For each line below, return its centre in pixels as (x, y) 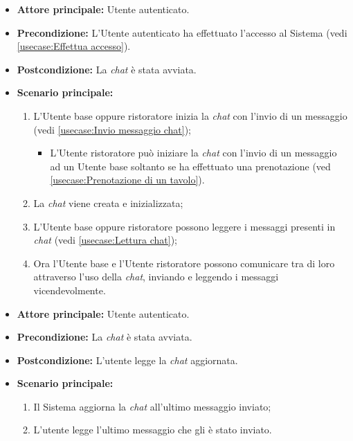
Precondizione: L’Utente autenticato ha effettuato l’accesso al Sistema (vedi (182, 32)
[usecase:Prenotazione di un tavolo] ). (127, 180)
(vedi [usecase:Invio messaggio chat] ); (112, 129)
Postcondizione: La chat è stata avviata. (107, 69)
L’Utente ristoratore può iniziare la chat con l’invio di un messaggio (193, 153)
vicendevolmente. (70, 290)
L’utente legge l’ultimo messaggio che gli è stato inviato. (153, 430)
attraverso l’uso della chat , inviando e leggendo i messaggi (156, 277)
